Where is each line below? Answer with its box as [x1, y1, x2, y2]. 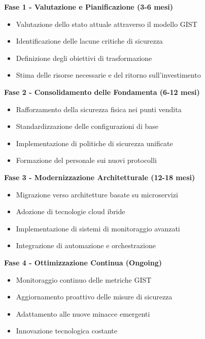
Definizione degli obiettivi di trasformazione [16, 52, 152, 63]
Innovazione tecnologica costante [16, 325, 117, 336]
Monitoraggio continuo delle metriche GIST [16, 274, 152, 285]
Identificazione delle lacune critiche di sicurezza [16, 36, 163, 46]
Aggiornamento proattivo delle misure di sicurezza [16, 291, 173, 302]
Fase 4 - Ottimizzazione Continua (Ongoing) [4, 257, 162, 267]
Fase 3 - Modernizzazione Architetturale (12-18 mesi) [4, 172, 195, 182]
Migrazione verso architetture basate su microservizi [16, 189, 178, 199]
